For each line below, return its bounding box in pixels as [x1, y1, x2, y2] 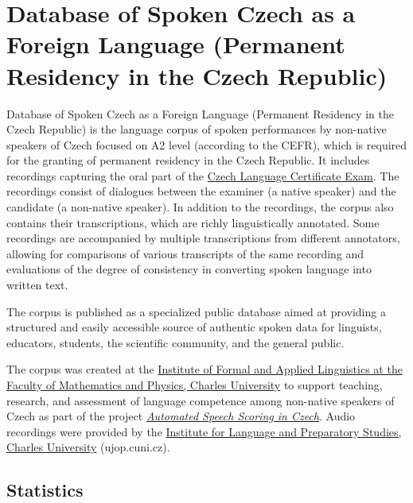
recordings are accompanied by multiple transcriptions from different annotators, [6, 230, 400, 246]
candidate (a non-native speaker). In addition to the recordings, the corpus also [6, 199, 394, 215]
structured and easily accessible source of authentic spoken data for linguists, [6, 319, 382, 335]
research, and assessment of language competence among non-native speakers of [6, 392, 395, 408]
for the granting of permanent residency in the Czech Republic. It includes [6, 152, 370, 168]
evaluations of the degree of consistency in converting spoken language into [6, 261, 372, 277]
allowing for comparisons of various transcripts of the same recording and [6, 245, 364, 261]
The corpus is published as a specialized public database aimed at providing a [6, 303, 386, 319]
